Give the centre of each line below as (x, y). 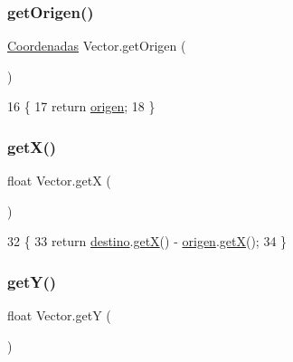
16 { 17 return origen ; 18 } (81, 106)
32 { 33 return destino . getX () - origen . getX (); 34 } (147, 241)
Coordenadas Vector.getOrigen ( (97, 46)
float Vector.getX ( (59, 181)
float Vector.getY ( (59, 315)
